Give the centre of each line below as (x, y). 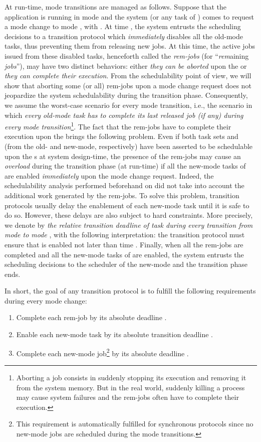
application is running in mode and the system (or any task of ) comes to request (129, 16)
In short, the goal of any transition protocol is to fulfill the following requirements (130, 291)
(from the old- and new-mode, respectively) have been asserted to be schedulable (129, 146)
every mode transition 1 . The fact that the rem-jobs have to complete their (118, 126)
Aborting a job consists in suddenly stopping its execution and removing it (131, 377)
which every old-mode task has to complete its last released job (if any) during (124, 115)
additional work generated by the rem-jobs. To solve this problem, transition (122, 195)
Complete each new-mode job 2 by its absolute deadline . (102, 352)
